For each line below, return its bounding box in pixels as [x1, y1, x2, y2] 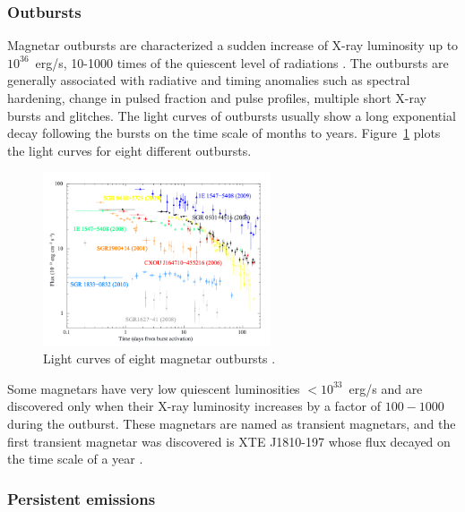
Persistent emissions [7, 487, 156, 509]
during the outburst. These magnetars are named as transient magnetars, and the [7, 414, 456, 432]
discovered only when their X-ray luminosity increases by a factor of [7, 397, 381, 415]
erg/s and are [349, 379, 423, 397]
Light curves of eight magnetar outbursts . [43, 349, 276, 368]
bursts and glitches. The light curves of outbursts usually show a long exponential [7, 106, 456, 124]
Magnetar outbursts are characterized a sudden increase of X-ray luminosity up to [7, 36, 459, 55]
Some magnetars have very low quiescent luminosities [7, 379, 300, 397]
